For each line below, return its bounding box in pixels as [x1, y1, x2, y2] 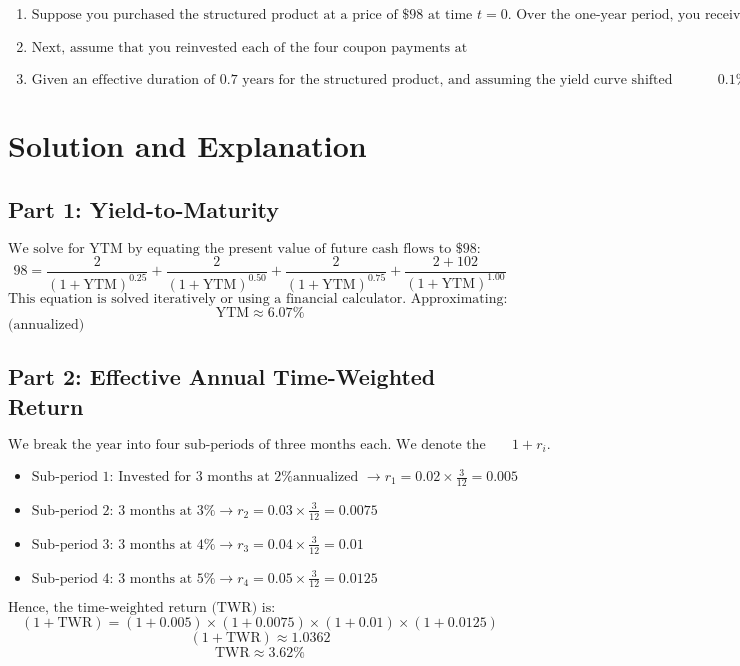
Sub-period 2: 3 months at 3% [31, 503, 216, 518]
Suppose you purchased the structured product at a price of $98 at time [31, 8, 473, 22]
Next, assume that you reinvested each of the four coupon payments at [31, 41, 468, 55]
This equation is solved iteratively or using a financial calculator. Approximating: [8, 291, 508, 306]
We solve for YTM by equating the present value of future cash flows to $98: [8, 241, 481, 256]
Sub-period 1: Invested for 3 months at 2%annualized [31, 470, 359, 485]
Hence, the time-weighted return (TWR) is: [8, 601, 276, 616]
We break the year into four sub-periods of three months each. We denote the [8, 437, 486, 452]
